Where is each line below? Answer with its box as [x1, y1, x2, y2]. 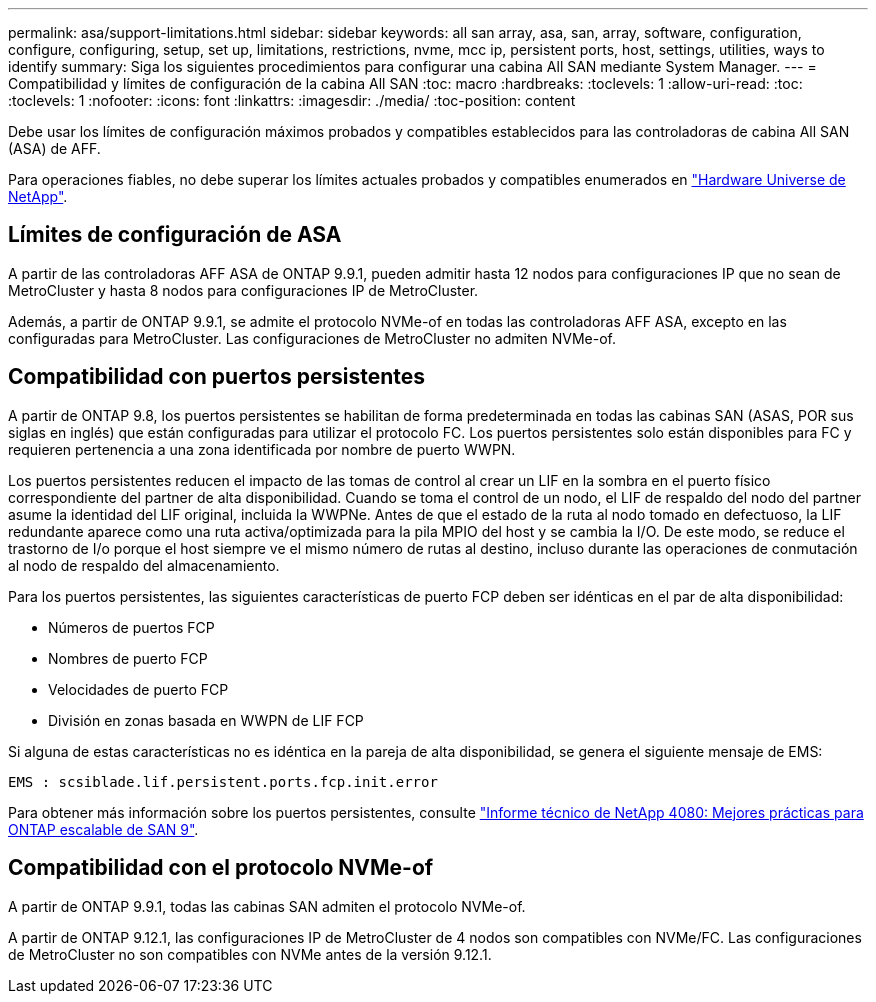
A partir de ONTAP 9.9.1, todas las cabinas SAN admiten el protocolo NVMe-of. [8, 897, 526, 915]
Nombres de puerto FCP [48, 649, 208, 667]
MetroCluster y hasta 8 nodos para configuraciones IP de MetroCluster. [8, 281, 479, 299]
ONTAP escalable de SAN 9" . [8, 820, 199, 838]
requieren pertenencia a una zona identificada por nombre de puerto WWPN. [8, 440, 516, 458]
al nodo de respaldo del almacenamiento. [8, 556, 280, 574]
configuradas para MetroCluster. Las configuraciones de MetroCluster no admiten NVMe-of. [8, 329, 616, 347]
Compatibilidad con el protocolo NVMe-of [8, 855, 434, 881]
